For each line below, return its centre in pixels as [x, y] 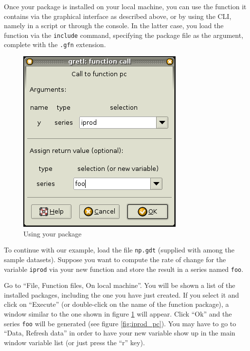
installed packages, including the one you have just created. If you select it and [122, 294]
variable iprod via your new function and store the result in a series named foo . [124, 269]
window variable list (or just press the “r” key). [74, 342]
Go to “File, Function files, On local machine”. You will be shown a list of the [120, 285]
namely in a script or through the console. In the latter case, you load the [114, 25]
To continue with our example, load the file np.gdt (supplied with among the [119, 250]
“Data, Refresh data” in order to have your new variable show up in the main [120, 333]
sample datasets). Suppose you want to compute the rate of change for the [115, 259]
